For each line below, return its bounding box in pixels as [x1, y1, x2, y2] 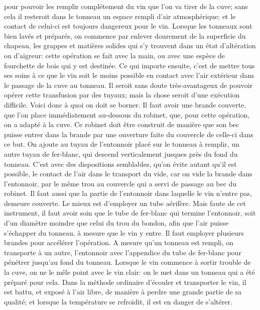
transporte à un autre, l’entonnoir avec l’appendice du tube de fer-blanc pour [4, 247, 241, 257]
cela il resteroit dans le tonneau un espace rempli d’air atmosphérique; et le [4, 11, 236, 21]
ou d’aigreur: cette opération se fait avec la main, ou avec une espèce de [4, 50, 225, 60]
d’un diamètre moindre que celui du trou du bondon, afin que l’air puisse [4, 218, 229, 228]
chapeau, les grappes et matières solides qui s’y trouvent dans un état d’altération [4, 40, 256, 51]
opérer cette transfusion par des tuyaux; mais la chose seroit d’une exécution [4, 89, 240, 100]
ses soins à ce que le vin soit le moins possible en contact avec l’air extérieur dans [4, 70, 254, 80]
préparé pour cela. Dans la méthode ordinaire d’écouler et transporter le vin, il [4, 276, 246, 287]
